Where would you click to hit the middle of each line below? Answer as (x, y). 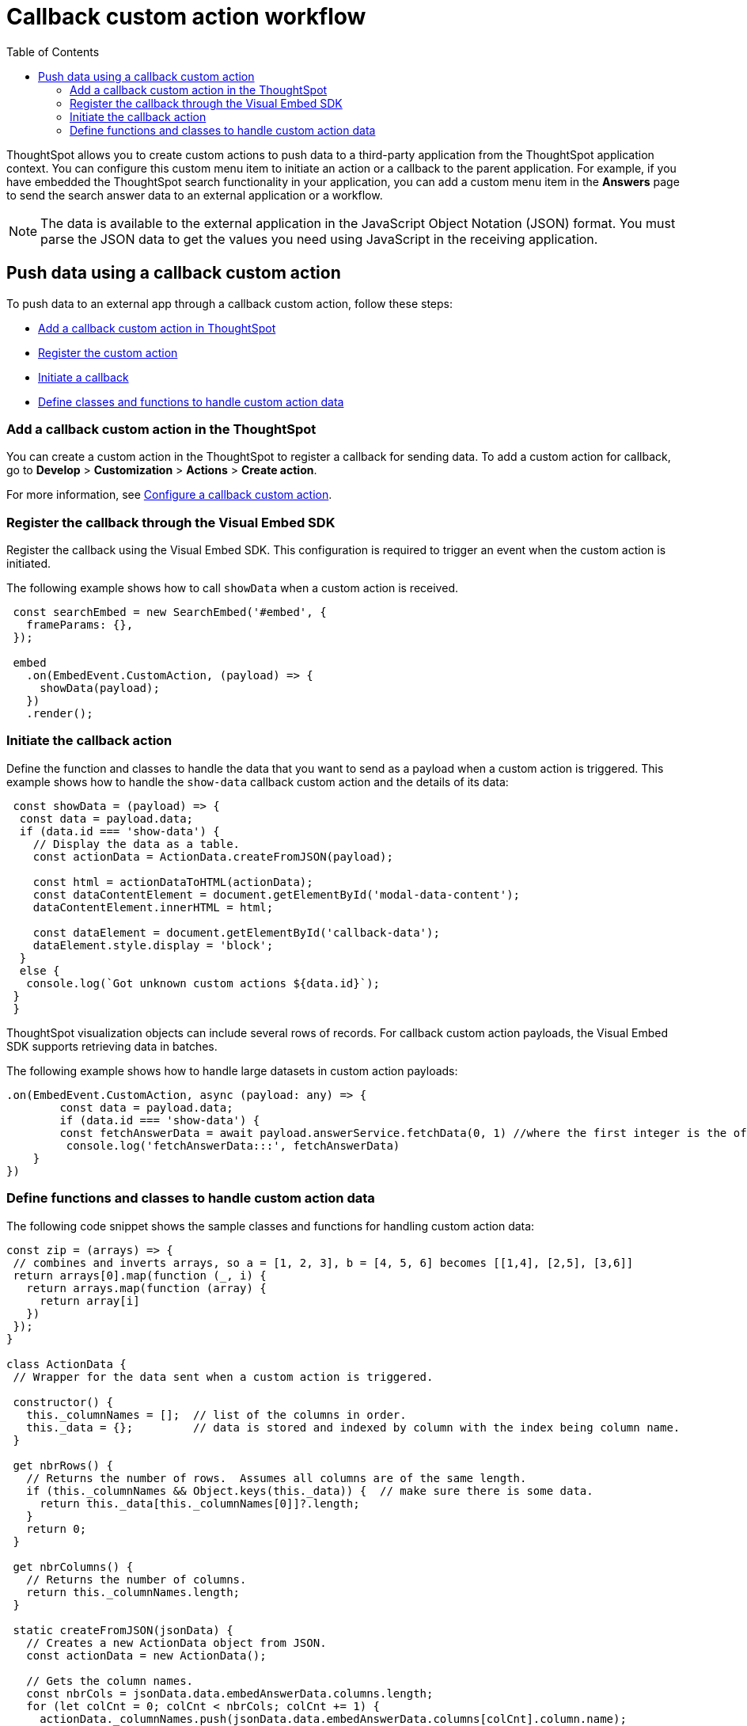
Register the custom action (108, 352)
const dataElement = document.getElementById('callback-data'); (236, 932)
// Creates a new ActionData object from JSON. (176, 1642)
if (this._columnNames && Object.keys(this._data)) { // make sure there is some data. (310, 1490)
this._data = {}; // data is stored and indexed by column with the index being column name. (353, 1427)
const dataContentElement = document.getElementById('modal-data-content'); (277, 894)
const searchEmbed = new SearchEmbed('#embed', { (170, 612)
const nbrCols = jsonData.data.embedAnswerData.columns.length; (230, 1693)
